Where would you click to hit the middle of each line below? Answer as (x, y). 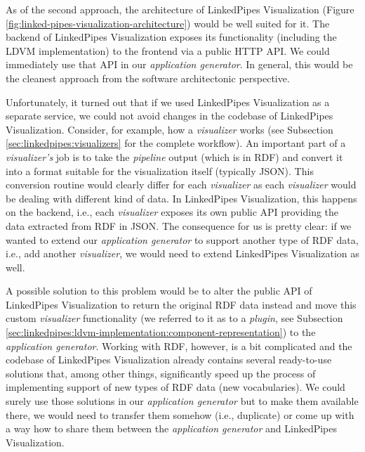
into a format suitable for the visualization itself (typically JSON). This (160, 170)
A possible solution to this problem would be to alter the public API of (159, 291)
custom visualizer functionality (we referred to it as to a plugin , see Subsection (174, 318)
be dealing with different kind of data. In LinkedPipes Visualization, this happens (181, 198)
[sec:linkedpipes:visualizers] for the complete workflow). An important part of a (176, 143)
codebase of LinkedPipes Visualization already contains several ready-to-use (169, 360)
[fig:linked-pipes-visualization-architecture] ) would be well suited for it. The (168, 23)
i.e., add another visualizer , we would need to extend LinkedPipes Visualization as (182, 253)
